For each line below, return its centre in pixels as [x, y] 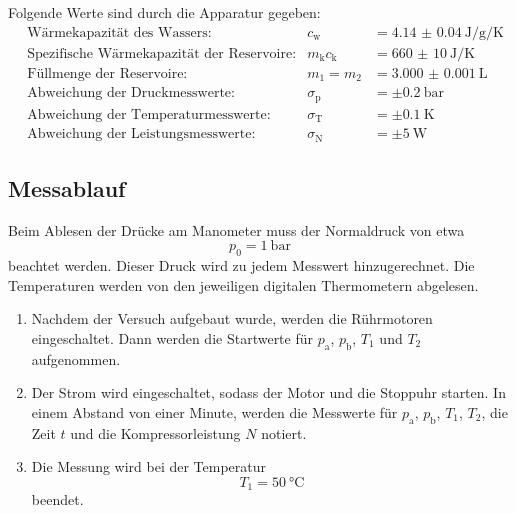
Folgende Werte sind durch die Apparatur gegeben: [164, 12]
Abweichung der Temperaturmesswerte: [149, 114]
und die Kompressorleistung [155, 432]
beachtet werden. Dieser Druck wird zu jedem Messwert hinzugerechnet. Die [241, 265]
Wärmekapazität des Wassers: [119, 32]
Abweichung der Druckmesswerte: [131, 93]
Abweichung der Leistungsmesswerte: [141, 134]
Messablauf [67, 187]
